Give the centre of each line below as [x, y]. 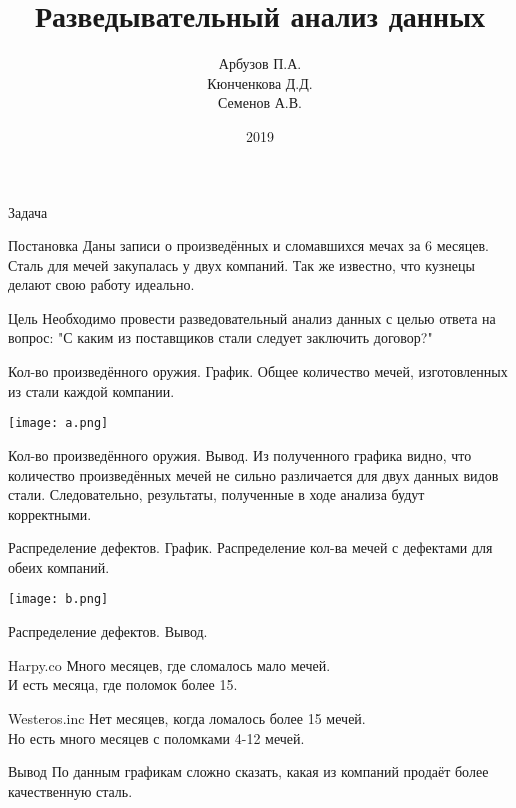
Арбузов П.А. [260, 63]
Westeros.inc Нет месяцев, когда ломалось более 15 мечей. [187, 717]
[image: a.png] [58, 423]
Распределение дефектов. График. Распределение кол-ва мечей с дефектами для [250, 547]
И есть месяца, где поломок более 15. [123, 684]
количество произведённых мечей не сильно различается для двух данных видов [253, 474]
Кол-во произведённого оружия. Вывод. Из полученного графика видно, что [240, 454]
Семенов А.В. [260, 102]
